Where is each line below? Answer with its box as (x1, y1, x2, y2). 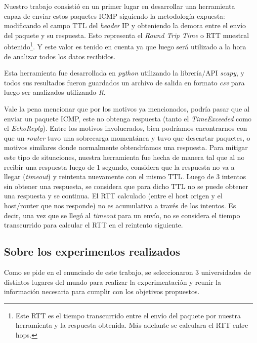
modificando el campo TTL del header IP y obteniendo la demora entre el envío (4, 20, 246, 31)
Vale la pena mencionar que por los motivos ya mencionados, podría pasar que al (4, 104, 250, 114)
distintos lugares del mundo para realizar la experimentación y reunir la (4, 276, 221, 287)
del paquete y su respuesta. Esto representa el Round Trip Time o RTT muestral (4, 30, 249, 40)
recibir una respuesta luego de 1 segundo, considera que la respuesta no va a (4, 161, 235, 172)
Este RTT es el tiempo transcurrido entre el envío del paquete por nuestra (15, 310, 241, 320)
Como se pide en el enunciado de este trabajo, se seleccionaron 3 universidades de (4, 267, 251, 277)
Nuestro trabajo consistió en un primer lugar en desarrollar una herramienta (4, 1, 235, 11)
